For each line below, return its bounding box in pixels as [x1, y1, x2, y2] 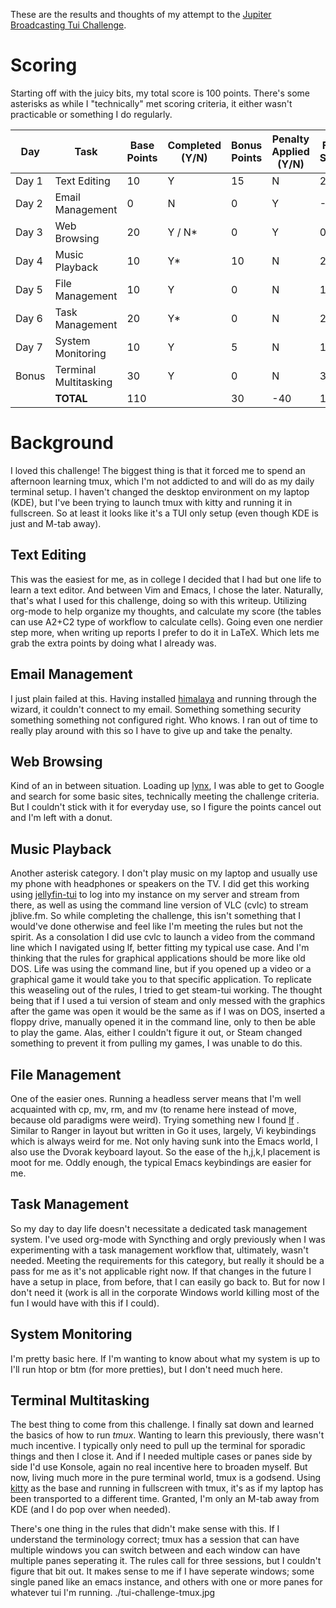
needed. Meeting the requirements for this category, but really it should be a [10, 1254, 325, 1266]
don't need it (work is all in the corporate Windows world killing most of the [10, 1286, 320, 1298]
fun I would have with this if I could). [10, 1297, 160, 1309]
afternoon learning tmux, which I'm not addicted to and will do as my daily [10, 475, 315, 487]
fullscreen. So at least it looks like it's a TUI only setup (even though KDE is [10, 507, 319, 519]
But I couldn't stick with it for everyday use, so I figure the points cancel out [10, 801, 322, 813]
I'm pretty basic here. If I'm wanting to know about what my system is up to [10, 1352, 321, 1364]
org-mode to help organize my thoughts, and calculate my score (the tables [10, 605, 322, 617]
